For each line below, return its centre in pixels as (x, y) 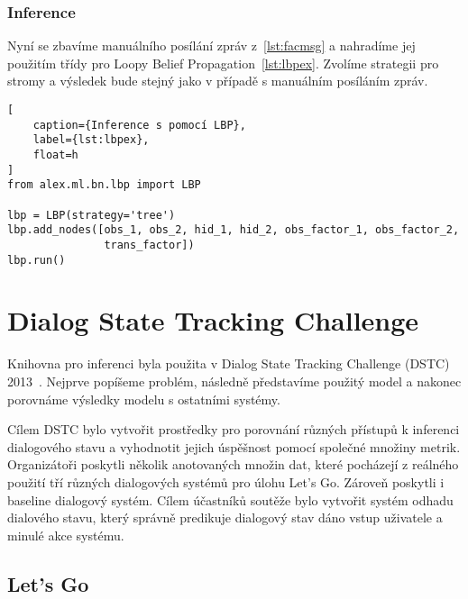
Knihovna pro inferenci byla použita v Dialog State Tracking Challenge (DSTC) (229, 363)
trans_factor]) (149, 245)
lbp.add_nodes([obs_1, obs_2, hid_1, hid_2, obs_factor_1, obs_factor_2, (234, 230)
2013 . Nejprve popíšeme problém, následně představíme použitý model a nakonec (234, 381)
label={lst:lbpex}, (91, 140)
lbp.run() (37, 260)
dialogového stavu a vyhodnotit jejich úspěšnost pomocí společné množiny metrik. (234, 446)
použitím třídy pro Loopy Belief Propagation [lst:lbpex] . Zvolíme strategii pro (223, 63)
